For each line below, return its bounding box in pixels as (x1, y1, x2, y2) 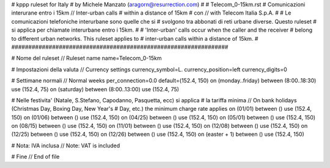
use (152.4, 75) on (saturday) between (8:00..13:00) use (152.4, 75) (11, 85, 180, 93)
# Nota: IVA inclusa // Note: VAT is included (11, 142, 120, 149)
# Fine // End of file (11, 153, 60, 161)
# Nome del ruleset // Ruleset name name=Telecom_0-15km (11, 55, 162, 62)
